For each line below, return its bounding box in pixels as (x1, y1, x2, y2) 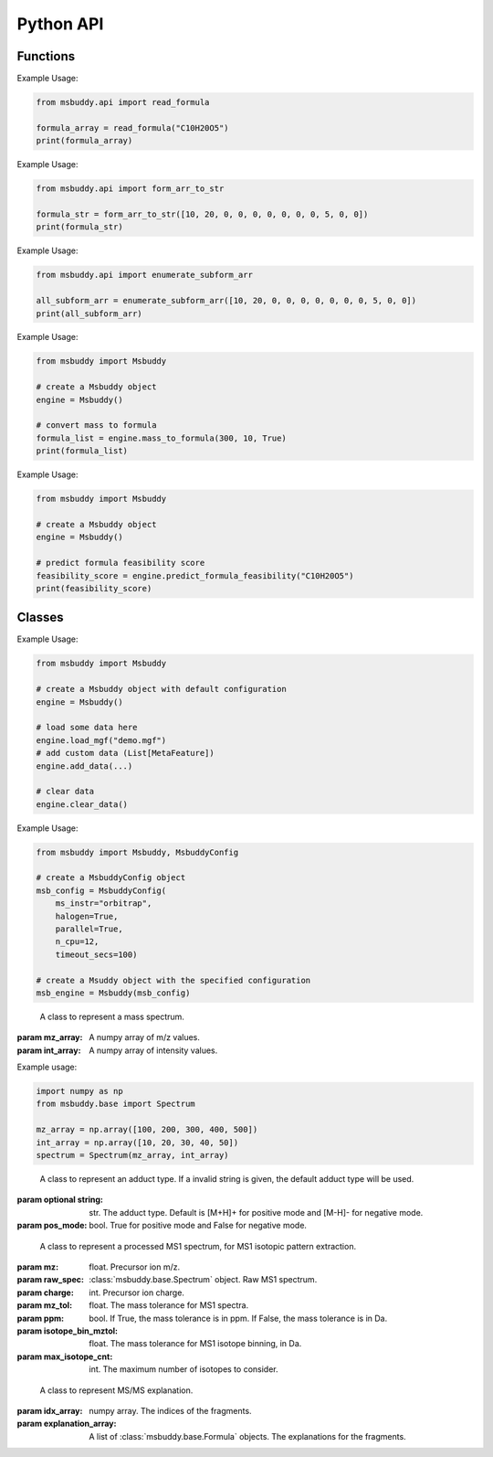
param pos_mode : (16, 1220, 88, 1231)
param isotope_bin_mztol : (16, 1325, 119, 1336)
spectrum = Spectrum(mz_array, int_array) (36, 1150, 229, 1161)
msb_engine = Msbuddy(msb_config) (36, 987, 191, 998)
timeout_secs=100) (55, 949, 138, 960)
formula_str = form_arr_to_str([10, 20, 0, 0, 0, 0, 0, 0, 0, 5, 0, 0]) (36, 208, 369, 219)
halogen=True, (55, 910, 119, 921)
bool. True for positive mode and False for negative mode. (89, 1220, 308, 1231)
